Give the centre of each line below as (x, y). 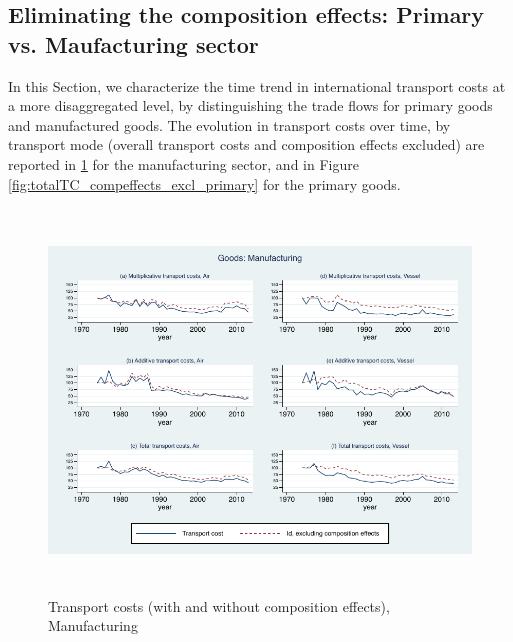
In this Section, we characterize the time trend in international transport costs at (257, 85)
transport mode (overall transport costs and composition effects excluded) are (246, 144)
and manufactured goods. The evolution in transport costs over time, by (229, 124)
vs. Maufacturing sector (133, 43)
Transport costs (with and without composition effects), (219, 605)
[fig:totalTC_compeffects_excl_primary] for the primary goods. (204, 183)
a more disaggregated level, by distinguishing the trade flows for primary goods (250, 105)
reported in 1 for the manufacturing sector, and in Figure (183, 163)
